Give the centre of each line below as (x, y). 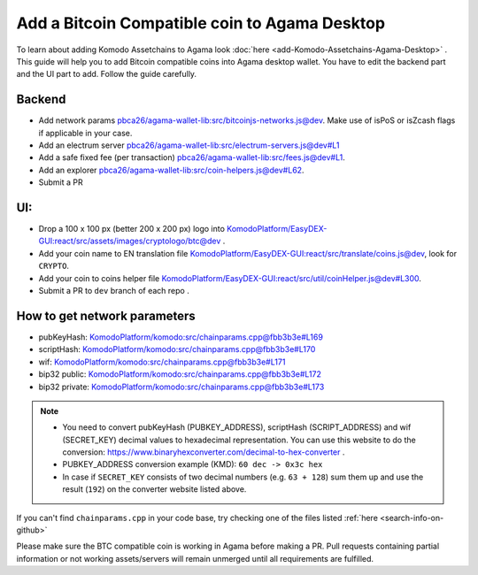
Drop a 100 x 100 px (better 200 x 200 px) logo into (132, 229)
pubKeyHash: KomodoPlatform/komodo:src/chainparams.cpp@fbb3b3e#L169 (181, 337)
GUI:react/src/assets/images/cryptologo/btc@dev (130, 241)
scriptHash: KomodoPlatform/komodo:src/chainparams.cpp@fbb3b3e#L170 (177, 349)
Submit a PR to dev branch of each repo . (114, 291)
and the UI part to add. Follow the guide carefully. (107, 74)
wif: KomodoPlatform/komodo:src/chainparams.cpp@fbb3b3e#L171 (162, 362)
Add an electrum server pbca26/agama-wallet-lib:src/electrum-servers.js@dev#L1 (189, 145)
